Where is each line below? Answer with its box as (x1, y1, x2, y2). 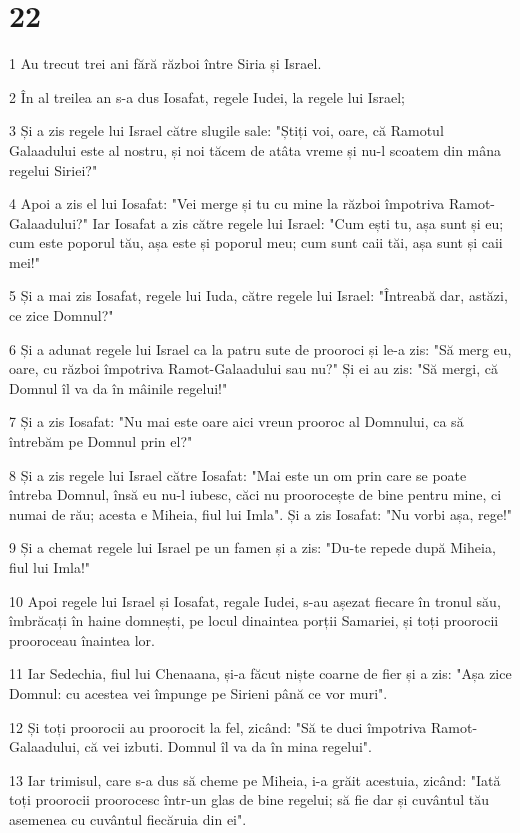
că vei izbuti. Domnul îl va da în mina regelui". (84, 736, 372, 757)
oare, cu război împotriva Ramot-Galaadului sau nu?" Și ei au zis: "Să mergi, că (9, 358, 499, 379)
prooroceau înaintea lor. (9, 629, 155, 650)
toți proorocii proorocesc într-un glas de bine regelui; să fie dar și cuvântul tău (9, 789, 490, 810)
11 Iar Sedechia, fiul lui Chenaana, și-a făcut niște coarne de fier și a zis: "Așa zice (9, 663, 512, 684)
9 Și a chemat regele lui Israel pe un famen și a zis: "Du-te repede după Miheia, (9, 537, 496, 558)
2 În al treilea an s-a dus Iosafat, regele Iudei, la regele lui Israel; (9, 86, 405, 107)
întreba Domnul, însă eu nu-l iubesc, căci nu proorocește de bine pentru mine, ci (9, 484, 502, 505)
